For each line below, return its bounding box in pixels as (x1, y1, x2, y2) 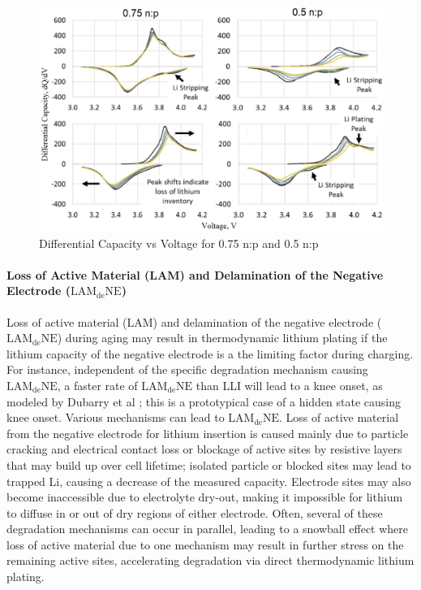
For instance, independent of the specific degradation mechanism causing (6, 361, 368, 378)
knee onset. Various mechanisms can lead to (6, 409, 225, 426)
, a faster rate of (57, 376, 138, 393)
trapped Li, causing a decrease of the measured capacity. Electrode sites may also (6, 472, 411, 489)
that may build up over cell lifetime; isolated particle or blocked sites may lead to (6, 456, 411, 473)
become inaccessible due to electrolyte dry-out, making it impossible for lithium (6, 488, 403, 505)
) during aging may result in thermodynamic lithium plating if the (57, 329, 388, 346)
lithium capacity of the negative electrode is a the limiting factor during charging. (6, 345, 414, 362)
